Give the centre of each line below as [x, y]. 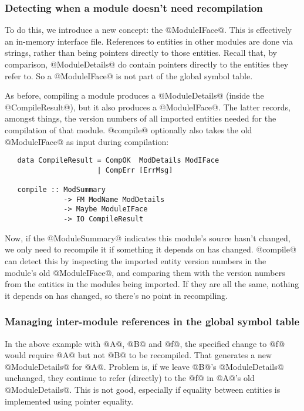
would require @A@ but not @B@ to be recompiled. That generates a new [139, 355]
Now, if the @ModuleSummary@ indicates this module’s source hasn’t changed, [148, 237]
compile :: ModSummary [61, 190]
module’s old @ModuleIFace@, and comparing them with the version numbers [145, 272]
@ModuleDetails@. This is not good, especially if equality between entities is [143, 389]
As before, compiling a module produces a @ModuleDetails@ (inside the [134, 95]
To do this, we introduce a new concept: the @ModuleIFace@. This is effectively [148, 30]
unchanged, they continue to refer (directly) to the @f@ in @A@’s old [130, 378]
